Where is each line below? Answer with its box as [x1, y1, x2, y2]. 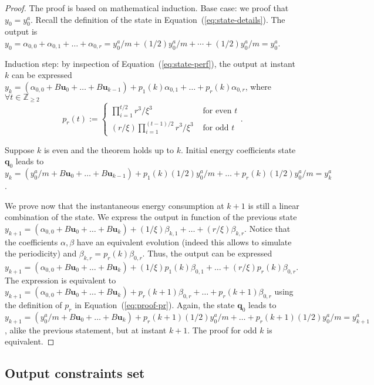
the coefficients [5, 235, 58, 248]
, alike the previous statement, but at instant [5, 323, 167, 336]
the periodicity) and [5, 247, 77, 259]
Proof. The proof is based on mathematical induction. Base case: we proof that [5, 2, 289, 13]
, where [245, 80, 272, 92]
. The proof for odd [187, 323, 257, 336]
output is [5, 25, 38, 38]
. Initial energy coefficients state [180, 143, 296, 156]
